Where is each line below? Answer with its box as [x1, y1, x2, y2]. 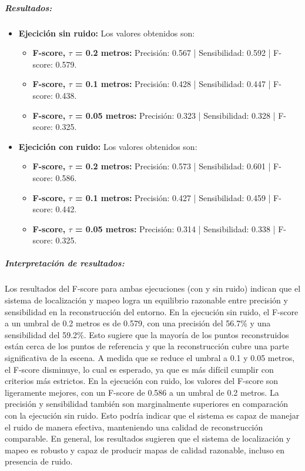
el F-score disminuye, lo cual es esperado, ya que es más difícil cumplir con [5, 363, 274, 375]
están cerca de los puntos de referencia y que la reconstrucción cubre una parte [5, 340, 289, 352]
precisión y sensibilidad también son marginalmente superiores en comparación [5, 397, 289, 410]
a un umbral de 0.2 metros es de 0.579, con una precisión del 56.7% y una [5, 317, 271, 329]
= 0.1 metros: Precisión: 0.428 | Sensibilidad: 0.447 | [75, 78, 271, 90]
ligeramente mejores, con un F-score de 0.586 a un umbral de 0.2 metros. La [5, 386, 279, 398]
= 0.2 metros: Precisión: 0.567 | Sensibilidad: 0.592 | [75, 46, 271, 59]
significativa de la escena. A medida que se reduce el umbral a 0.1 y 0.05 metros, [5, 352, 295, 363]
